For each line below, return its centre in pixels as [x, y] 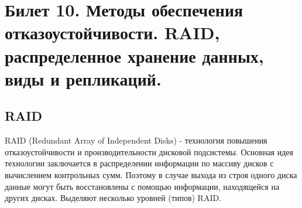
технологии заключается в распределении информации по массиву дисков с [139, 163]
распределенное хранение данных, [134, 55]
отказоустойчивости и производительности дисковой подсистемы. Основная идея [149, 151]
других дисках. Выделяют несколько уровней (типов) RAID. [113, 198]
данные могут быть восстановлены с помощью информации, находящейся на [142, 186]
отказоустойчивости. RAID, [112, 33]
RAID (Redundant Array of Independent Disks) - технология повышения [136, 140]
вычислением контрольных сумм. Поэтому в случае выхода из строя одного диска [151, 174]
